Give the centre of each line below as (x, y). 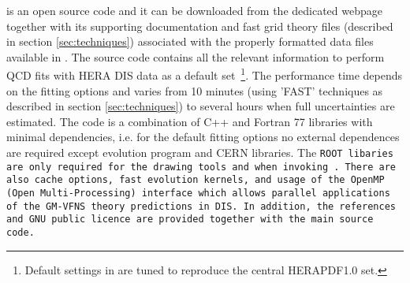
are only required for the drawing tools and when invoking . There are (201, 167)
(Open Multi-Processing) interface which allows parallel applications (198, 193)
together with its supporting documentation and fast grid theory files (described (200, 26)
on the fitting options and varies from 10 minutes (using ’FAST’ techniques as (195, 90)
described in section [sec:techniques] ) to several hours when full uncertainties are (201, 106)
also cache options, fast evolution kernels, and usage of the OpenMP (196, 180)
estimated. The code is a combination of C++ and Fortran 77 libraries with (190, 121)
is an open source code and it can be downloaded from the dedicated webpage (194, 10)
